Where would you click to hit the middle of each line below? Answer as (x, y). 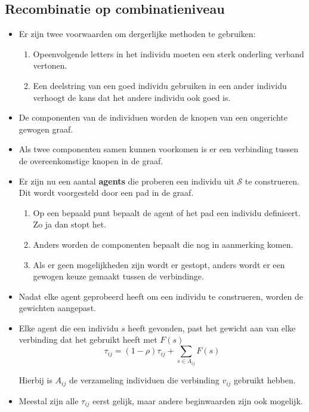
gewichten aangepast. (57, 308)
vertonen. (50, 65)
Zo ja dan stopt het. (70, 224)
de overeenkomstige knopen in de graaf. (91, 160)
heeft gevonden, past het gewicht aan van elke (212, 328)
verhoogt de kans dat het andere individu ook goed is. (132, 97)
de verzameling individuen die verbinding (144, 380)
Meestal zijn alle (49, 400)
